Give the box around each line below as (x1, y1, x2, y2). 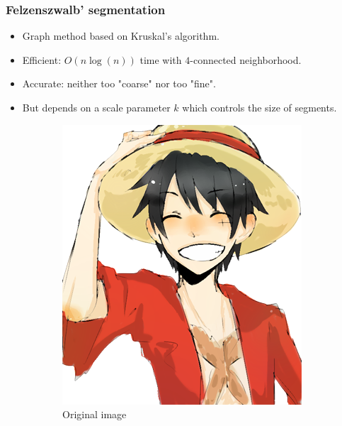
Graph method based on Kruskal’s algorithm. (22, 28, 220, 43)
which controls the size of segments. (182, 100, 337, 114)
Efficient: (22, 52, 62, 67)
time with (139, 52, 182, 67)
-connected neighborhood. (190, 52, 302, 67)
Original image (62, 407, 127, 422)
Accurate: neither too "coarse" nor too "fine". (22, 76, 216, 91)
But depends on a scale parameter (22, 100, 171, 114)
